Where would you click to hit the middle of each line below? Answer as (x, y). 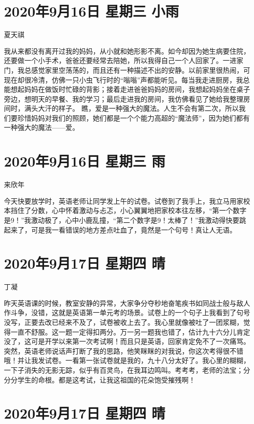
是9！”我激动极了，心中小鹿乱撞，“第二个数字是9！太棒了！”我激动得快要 (122, 220)
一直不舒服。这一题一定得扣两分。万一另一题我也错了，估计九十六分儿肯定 (130, 331)
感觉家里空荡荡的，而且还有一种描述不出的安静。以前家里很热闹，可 (140, 70)
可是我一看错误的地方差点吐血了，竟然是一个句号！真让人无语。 (134, 229)
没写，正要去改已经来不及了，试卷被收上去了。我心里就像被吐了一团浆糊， (124, 322)
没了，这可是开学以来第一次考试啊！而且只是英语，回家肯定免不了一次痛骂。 (127, 341)
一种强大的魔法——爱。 (42, 127)
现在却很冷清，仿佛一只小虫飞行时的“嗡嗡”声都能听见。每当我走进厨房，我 (124, 79)
